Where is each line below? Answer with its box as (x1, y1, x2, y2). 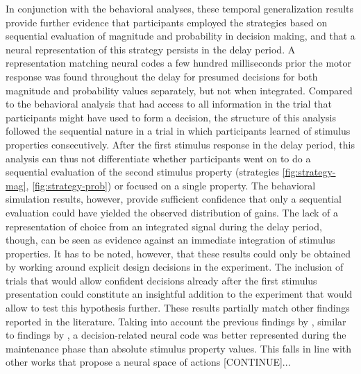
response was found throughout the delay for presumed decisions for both (6, 69, 318, 83)
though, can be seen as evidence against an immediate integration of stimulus (6, 232, 335, 247)
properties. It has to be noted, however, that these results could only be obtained (6, 246, 351, 260)
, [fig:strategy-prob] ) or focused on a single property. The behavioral (26, 178, 316, 192)
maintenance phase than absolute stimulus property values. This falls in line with (6, 341, 352, 355)
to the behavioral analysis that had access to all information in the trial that (6, 96, 332, 111)
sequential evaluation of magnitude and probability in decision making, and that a (6, 28, 355, 43)
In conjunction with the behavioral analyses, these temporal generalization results (6, 1, 354, 15)
